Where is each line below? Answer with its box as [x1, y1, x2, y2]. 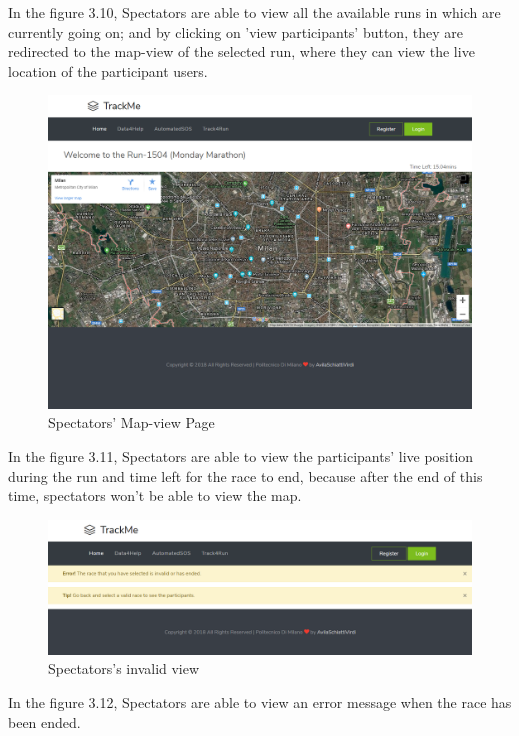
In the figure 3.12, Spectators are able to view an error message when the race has [8, 691, 512, 712]
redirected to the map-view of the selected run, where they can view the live [8, 41, 475, 62]
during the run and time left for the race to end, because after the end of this [8, 465, 483, 486]
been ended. [8, 711, 81, 732]
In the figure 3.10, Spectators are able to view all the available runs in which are [8, 2, 501, 22]
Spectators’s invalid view [48, 658, 200, 679]
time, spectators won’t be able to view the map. [8, 485, 302, 506]
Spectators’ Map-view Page [48, 412, 215, 433]
